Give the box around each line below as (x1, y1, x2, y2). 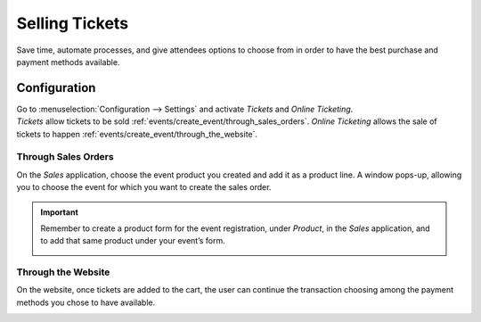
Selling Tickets (16, 13, 129, 33)
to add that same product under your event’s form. (40, 235, 226, 246)
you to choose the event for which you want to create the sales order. (16, 182, 272, 193)
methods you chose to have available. (16, 297, 156, 308)
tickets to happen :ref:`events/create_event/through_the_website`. (16, 128, 258, 139)
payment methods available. (16, 56, 120, 67)
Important (40, 206, 79, 218)
